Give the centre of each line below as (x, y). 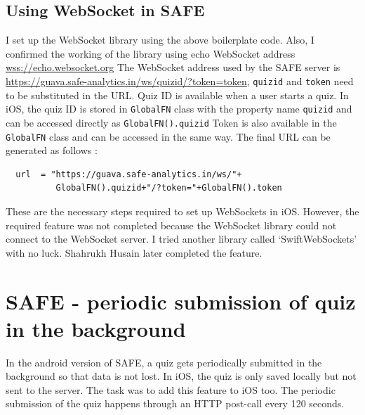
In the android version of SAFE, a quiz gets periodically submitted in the (164, 362)
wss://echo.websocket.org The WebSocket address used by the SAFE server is (173, 67)
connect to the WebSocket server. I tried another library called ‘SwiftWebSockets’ (181, 239)
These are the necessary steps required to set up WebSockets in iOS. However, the (182, 211)
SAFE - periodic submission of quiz (181, 301)
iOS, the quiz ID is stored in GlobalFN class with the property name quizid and (179, 109)
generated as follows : (52, 150)
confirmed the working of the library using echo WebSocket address (151, 53)
